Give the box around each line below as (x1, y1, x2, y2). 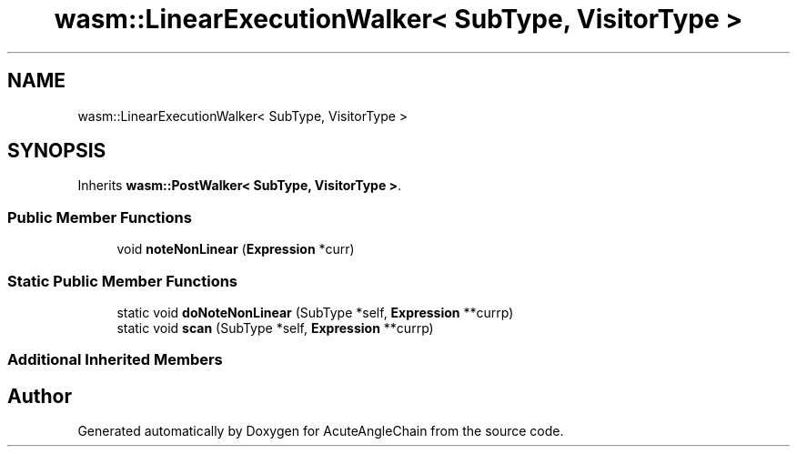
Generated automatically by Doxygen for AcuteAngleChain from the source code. (77, 423, 564, 439)
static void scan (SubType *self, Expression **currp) (116, 319, 434, 336)
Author (7, 384, 72, 408)
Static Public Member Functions (7, 271, 238, 290)
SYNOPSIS (7, 139, 106, 163)
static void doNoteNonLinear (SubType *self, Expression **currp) (116, 304, 514, 320)
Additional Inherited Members (7, 350, 223, 369)
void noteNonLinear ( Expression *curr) (116, 241, 355, 257)
